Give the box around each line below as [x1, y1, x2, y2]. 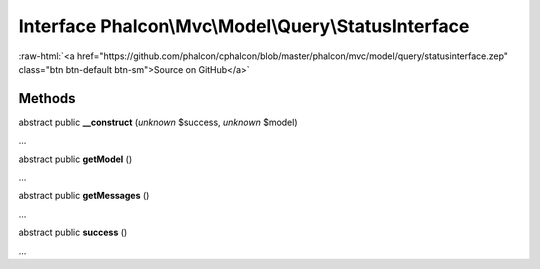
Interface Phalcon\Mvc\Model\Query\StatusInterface [18, 15, 470, 37]
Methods [18, 90, 76, 107]
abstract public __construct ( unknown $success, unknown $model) [18, 116, 299, 128]
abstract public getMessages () [18, 190, 150, 202]
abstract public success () [18, 226, 128, 239]
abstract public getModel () [18, 153, 133, 165]
